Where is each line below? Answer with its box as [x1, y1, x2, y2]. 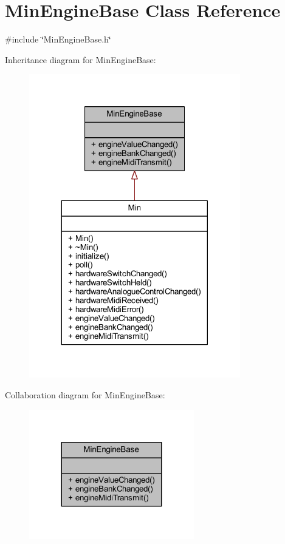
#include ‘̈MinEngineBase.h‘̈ [5, 33, 111, 46]
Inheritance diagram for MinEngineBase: [5, 53, 156, 66]
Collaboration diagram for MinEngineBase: [5, 389, 165, 401]
